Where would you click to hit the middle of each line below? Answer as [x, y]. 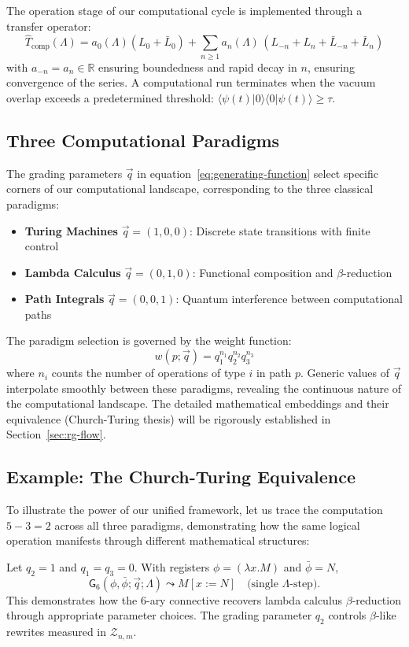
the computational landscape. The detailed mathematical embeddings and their [198, 403]
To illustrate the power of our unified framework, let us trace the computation [195, 510]
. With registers [172, 567]
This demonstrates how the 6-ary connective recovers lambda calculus [175, 599]
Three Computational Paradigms [143, 140]
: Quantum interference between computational [289, 299]
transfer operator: [49, 26]
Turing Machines [71, 230]
